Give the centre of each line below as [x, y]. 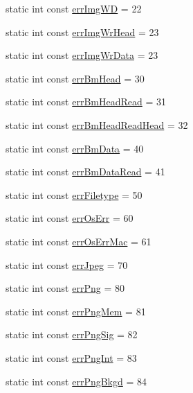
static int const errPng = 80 [65, 288]
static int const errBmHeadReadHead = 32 [97, 124]
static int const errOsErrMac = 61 [79, 241]
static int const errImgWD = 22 [74, 8]
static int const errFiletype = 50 [74, 194]
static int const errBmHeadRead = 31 [86, 102]
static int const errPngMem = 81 [76, 311]
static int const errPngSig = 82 [72, 334]
